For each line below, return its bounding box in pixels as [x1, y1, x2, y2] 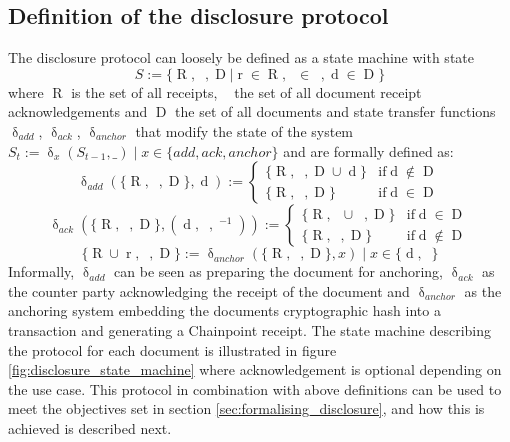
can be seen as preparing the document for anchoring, [114, 261, 444, 282]
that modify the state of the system [135, 120, 354, 141]
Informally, [8, 261, 75, 282]
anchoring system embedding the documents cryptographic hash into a [8, 300, 441, 321]
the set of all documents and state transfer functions [175, 101, 496, 122]
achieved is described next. [8, 417, 172, 438]
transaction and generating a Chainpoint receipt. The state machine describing [8, 319, 492, 340]
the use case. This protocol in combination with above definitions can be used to [8, 378, 502, 399]
